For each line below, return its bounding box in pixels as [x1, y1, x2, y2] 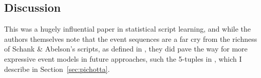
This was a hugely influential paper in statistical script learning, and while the [4, 23, 251, 34]
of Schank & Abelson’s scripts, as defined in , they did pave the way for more [4, 43, 248, 54]
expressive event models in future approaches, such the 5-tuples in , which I [4, 53, 242, 64]
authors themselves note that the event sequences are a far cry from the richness [4, 33, 257, 44]
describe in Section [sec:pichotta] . [4, 63, 110, 74]
